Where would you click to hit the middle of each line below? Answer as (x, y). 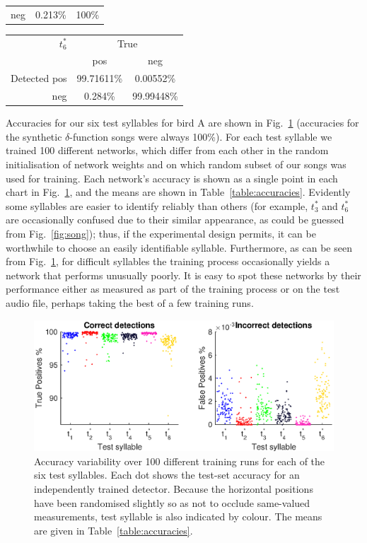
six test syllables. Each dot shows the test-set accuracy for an (167, 475)
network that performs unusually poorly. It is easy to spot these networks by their (183, 275)
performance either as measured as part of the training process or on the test (173, 289)
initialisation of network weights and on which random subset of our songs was (176, 164)
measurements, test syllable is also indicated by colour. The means (178, 516)
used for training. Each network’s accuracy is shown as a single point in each (172, 178)
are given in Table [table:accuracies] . (113, 530)
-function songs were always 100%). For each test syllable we (201, 136)
